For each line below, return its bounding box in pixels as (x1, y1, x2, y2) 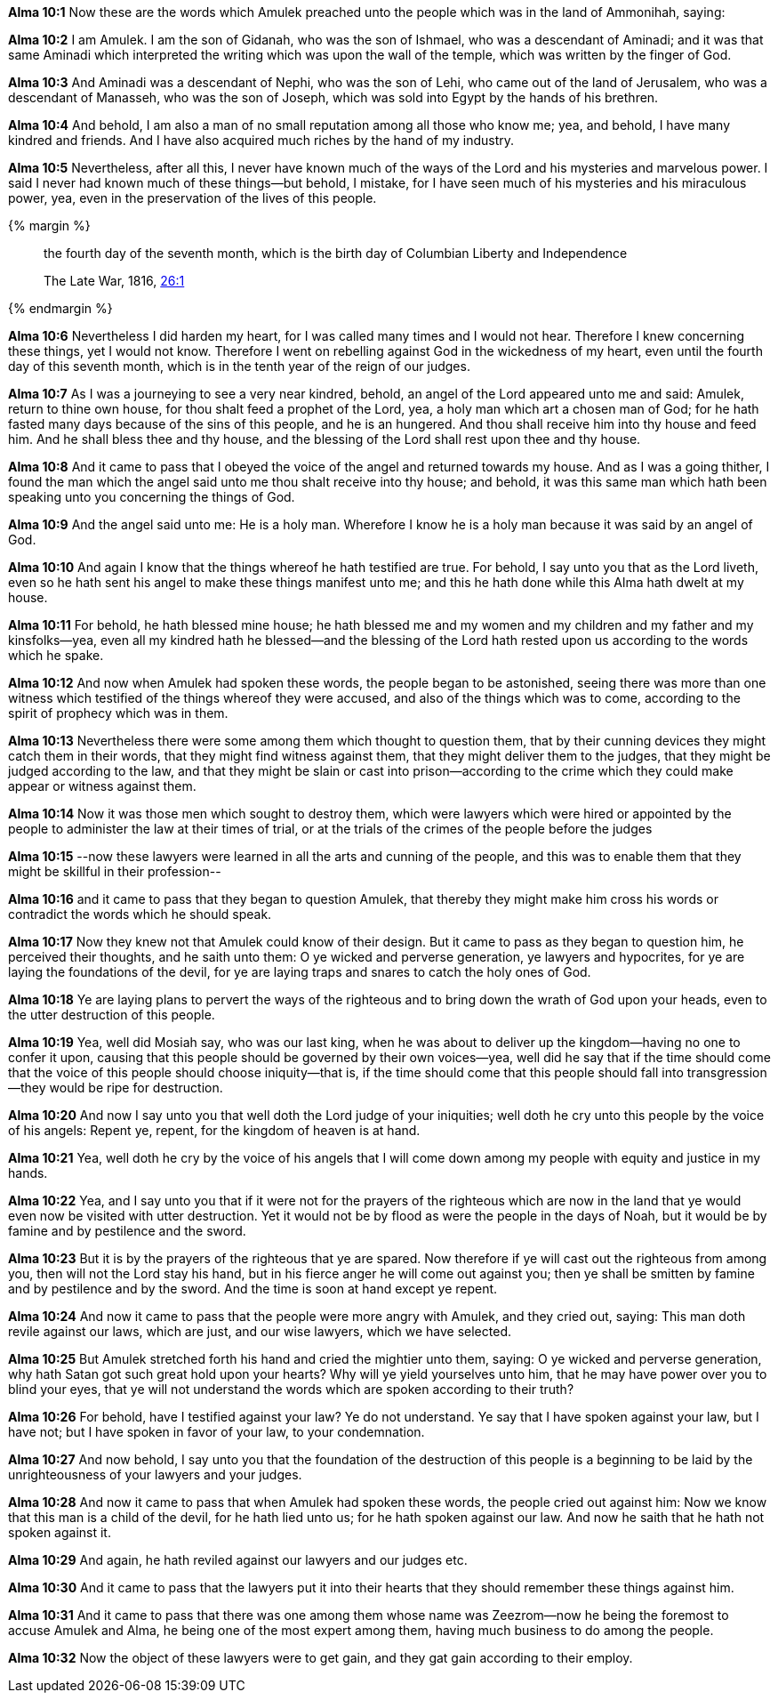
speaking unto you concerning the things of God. (8, 489, 295, 504)
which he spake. (8, 648, 104, 663)
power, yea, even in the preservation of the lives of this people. (8, 190, 377, 205)
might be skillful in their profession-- (8, 864, 221, 879)
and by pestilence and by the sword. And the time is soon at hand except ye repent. (8, 1281, 498, 1296)
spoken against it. (8, 1525, 111, 1540)
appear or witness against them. (8, 778, 197, 794)
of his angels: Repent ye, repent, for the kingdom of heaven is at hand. (8, 1123, 421, 1138)
